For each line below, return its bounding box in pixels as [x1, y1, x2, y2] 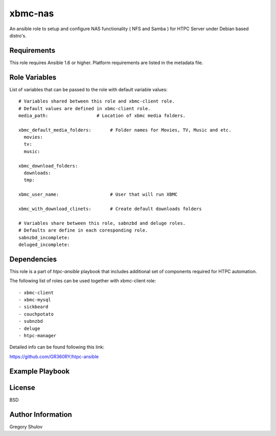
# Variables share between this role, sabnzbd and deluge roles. [18, 220, 186, 226]
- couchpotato [18, 311, 54, 317]
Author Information [9, 410, 73, 419]
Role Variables [9, 73, 56, 81]
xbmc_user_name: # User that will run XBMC [18, 192, 178, 197]
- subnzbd [18, 318, 43, 324]
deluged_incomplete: [18, 241, 70, 247]
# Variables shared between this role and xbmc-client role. [18, 98, 175, 105]
